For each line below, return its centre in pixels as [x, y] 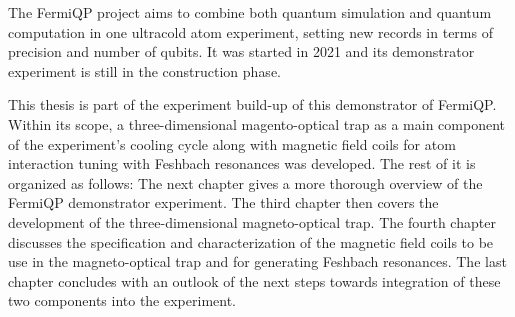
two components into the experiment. [122, 300]
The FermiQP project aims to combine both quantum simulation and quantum [250, 12]
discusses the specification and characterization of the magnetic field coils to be [251, 241]
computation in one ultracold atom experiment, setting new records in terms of [250, 31]
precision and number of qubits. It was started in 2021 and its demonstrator [241, 51]
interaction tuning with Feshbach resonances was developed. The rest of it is [242, 163]
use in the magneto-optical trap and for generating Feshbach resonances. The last [257, 261]
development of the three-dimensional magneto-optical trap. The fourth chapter [252, 221]
